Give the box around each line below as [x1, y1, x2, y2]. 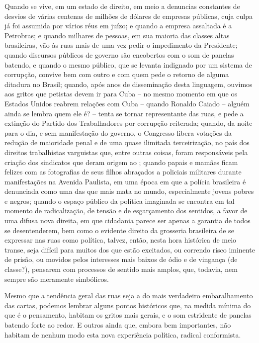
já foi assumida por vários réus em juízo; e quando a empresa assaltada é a [4, 20, 232, 31]
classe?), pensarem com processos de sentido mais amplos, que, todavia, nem [4, 264, 238, 274]
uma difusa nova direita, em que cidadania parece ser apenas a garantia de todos [4, 215, 251, 226]
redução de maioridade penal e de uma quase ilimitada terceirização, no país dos [4, 137, 250, 148]
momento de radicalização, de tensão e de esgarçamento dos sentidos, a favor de [4, 205, 248, 216]
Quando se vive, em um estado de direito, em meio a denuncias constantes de [4, 1, 240, 11]
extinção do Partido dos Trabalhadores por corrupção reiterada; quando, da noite [4, 118, 253, 128]
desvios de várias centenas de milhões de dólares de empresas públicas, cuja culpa [4, 10, 253, 21]
